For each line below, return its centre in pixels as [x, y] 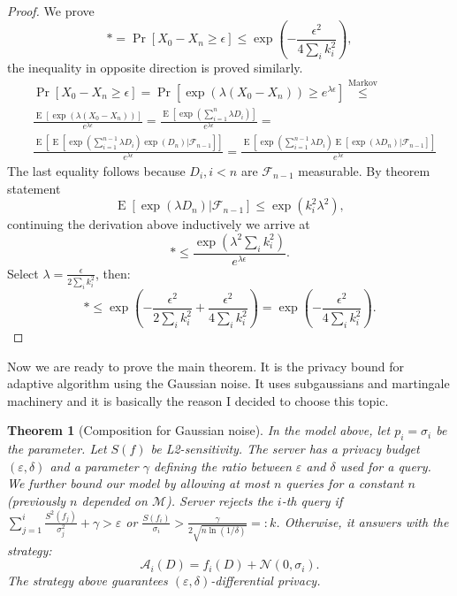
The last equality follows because [96, 170]
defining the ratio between [222, 466]
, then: [113, 273]
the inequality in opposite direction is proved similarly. [155, 68]
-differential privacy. [266, 581]
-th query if [312, 501]
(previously [37, 501]
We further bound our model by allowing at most [138, 483]
